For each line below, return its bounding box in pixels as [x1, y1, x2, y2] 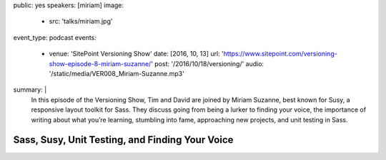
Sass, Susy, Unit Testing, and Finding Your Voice [13, 134, 234, 146]
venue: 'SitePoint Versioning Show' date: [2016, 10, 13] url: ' [49, 50, 224, 58]
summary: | [13, 85, 47, 94]
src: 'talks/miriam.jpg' [49, 17, 113, 26]
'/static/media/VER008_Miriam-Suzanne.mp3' [49, 69, 185, 78]
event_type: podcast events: [13, 33, 96, 42]
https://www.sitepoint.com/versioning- [223, 50, 337, 58]
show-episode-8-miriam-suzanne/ [49, 59, 152, 68]
